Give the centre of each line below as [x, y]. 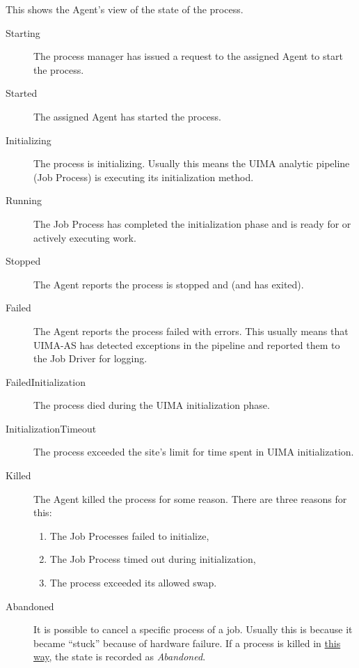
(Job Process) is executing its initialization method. [144, 177]
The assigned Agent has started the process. [128, 116]
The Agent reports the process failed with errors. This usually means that [191, 331]
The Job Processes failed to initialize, [129, 535]
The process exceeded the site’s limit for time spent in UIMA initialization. [194, 452]
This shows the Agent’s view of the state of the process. [125, 9]
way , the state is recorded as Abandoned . [120, 657]
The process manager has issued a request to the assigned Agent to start [188, 56]
